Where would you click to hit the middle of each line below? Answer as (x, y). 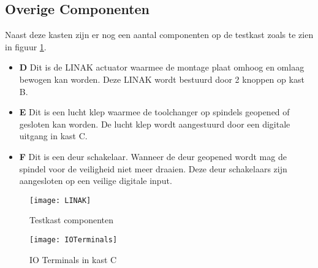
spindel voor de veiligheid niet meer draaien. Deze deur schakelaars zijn (153, 168)
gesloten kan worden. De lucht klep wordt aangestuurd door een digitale (155, 124)
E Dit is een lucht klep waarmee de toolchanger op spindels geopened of (154, 112)
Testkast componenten (72, 220)
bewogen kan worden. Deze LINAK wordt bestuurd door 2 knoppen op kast (162, 79)
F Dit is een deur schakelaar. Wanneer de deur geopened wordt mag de (153, 156)
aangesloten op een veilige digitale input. (96, 181)
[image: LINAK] (60, 200)
